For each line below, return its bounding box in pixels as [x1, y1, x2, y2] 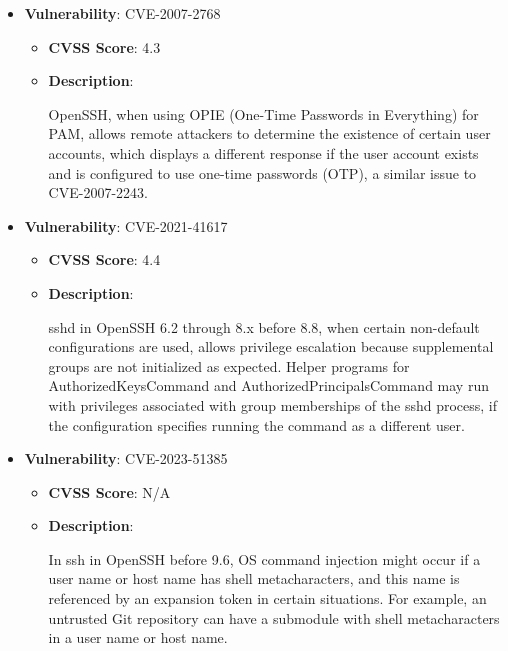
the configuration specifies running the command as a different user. [48, 414, 465, 435]
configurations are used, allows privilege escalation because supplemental [48, 336, 494, 357]
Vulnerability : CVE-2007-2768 [24, 3, 221, 23]
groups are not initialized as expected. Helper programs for [48, 355, 410, 376]
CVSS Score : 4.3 [48, 36, 161, 57]
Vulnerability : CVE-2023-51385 [24, 448, 228, 469]
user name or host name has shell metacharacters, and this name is [48, 568, 460, 589]
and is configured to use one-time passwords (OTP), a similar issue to [48, 162, 477, 183]
